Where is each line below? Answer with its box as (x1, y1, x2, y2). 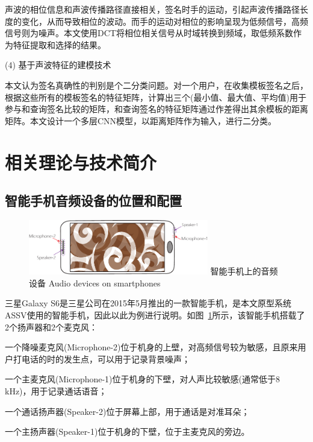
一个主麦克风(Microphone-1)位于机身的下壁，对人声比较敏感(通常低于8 (5, 373, 280, 385)
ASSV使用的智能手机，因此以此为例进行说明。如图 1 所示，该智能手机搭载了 (5, 309, 305, 321)
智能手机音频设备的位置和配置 (5, 191, 182, 210)
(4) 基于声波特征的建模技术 (5, 58, 111, 71)
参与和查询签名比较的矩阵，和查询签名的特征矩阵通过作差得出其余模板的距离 (5, 103, 308, 115)
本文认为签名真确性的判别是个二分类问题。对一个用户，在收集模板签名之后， (5, 78, 308, 91)
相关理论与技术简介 (5, 150, 157, 174)
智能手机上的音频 (210, 265, 278, 277)
